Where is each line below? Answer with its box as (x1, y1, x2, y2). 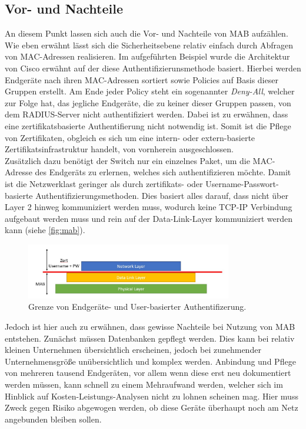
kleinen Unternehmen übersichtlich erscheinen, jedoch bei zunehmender (5, 343, 261, 356)
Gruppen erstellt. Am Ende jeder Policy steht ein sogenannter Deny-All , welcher (5, 85, 295, 97)
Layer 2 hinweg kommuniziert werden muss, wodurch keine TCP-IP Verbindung (5, 201, 292, 213)
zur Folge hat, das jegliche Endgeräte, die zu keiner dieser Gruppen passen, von (5, 96, 291, 109)
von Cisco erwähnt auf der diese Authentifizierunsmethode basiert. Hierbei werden (5, 61, 301, 74)
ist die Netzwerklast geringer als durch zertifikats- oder (5, 177, 203, 189)
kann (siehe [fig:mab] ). (5, 224, 85, 236)
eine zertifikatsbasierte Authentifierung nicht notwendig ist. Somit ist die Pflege (5, 119, 291, 132)
